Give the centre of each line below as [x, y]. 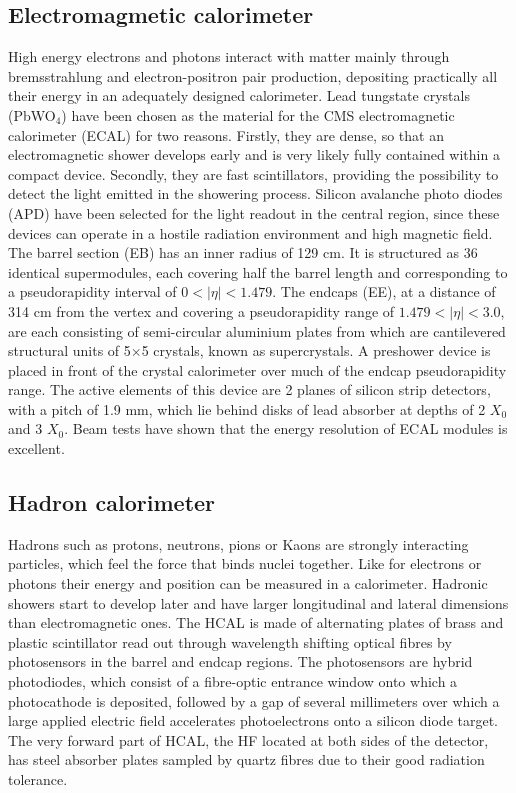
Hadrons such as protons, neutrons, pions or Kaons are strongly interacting [238, 543]
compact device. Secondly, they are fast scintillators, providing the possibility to [253, 173]
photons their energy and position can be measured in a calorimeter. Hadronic [248, 583]
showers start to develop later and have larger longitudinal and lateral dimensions [258, 602]
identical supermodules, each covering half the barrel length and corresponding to [258, 271]
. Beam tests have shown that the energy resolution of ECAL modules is [286, 428]
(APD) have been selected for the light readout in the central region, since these [254, 212]
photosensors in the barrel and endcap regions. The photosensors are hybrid [240, 661]
